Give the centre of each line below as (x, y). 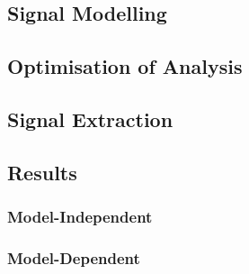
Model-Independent (80, 217)
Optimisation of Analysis (125, 66)
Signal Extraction (90, 119)
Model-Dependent (74, 257)
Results (42, 172)
